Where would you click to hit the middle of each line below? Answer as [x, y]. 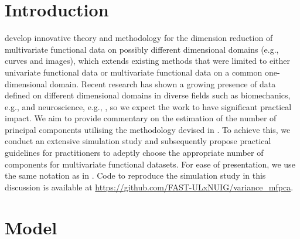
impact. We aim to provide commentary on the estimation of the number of [141, 118]
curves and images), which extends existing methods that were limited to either [147, 61]
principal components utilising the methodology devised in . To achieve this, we [148, 129]
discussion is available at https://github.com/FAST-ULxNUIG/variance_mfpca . [149, 187]
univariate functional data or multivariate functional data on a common [134, 72]
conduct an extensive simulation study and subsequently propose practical [138, 141]
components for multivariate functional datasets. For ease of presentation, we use [150, 164]
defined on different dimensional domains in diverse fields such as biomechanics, [148, 95]
